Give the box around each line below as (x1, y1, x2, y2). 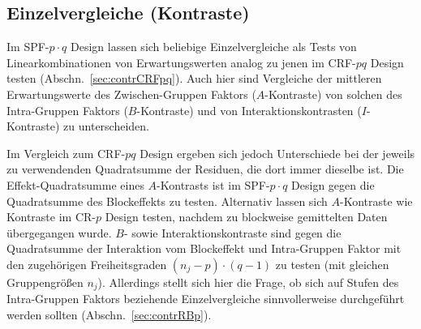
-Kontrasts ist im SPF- (157, 176, 270, 193)
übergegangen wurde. (6, 224, 112, 241)
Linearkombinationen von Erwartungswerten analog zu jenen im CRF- (6, 53, 356, 70)
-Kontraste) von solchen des (264, 85, 402, 102)
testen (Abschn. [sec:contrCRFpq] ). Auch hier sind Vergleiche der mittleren (6, 70, 382, 87)
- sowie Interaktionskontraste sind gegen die (123, 224, 342, 241)
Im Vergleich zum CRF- (6, 144, 126, 161)
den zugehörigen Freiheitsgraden (6, 255, 167, 272)
